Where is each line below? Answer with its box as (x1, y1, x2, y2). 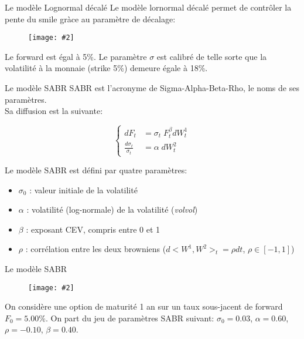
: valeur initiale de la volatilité (29, 183, 138, 196)
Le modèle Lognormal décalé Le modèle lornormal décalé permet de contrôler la (5, 1, 292, 13)
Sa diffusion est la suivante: (5, 105, 103, 117)
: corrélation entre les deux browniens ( (25, 243, 166, 255)
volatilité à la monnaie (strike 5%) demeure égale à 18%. (5, 62, 208, 74)
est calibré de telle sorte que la (156, 50, 267, 62)
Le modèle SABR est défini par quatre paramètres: (5, 164, 187, 176)
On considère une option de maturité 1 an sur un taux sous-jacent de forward (5, 300, 283, 313)
